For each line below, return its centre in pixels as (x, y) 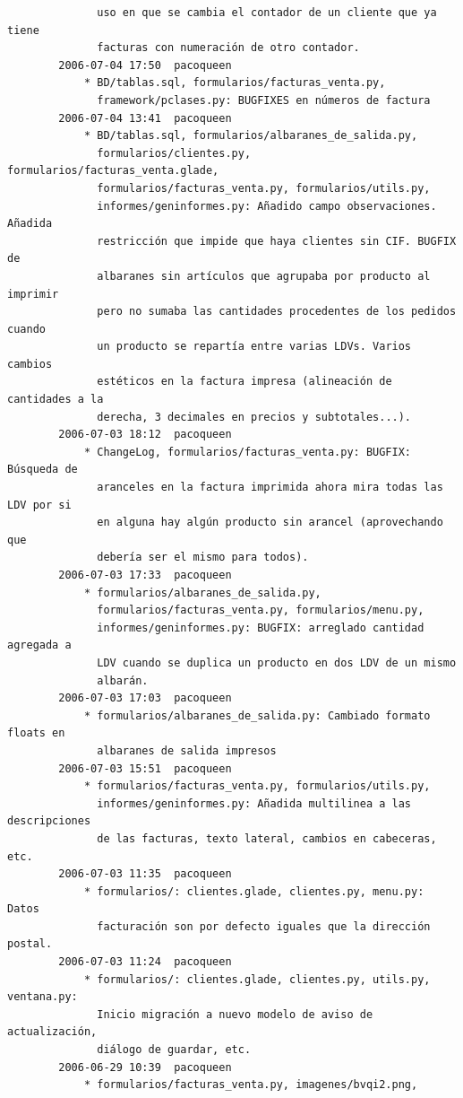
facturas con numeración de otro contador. (228, 48)
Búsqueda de (43, 470)
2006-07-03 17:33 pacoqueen (145, 575)
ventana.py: (43, 997)
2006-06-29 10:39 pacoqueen (145, 1067)
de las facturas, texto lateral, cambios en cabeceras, (267, 838)
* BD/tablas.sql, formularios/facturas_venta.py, (235, 83)
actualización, (52, 1032)
